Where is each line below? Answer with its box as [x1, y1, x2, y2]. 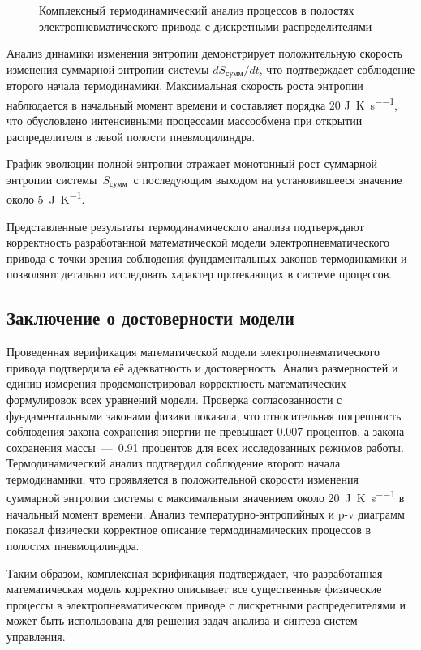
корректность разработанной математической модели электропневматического [6, 234, 389, 251]
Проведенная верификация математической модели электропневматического [6, 343, 380, 360]
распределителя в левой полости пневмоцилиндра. [6, 127, 256, 144]
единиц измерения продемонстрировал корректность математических [6, 375, 346, 392]
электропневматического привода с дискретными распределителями [39, 17, 372, 34]
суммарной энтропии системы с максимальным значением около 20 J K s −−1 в [6, 487, 405, 506]
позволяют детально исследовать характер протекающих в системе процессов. [6, 265, 393, 282]
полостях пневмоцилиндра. [6, 536, 140, 553]
